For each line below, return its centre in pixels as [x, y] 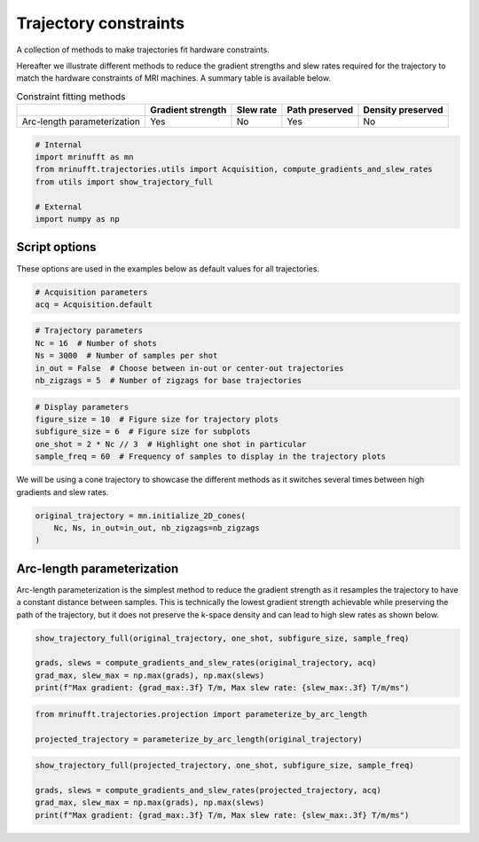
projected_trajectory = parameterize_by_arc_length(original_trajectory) [199, 739]
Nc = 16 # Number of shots [96, 343]
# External [59, 207]
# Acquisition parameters [91, 292]
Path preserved [320, 110]
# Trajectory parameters [89, 331]
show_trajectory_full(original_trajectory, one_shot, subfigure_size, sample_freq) [222, 638]
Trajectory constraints [101, 23]
